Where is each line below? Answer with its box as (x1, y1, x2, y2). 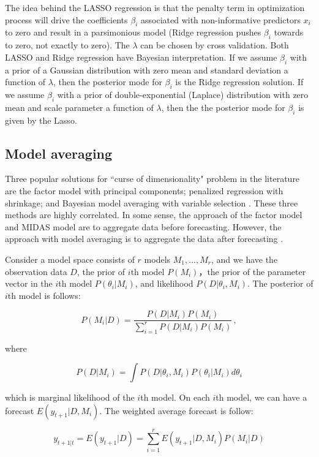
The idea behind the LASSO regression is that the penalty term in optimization (5, 1, 305, 13)
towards (274, 26, 304, 39)
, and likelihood (135, 277, 193, 290)
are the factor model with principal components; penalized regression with (5, 184, 283, 197)
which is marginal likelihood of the (5, 391, 135, 404)
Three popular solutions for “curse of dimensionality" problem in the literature (5, 172, 300, 185)
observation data (5, 265, 67, 278)
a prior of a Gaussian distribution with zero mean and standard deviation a (5, 63, 288, 76)
